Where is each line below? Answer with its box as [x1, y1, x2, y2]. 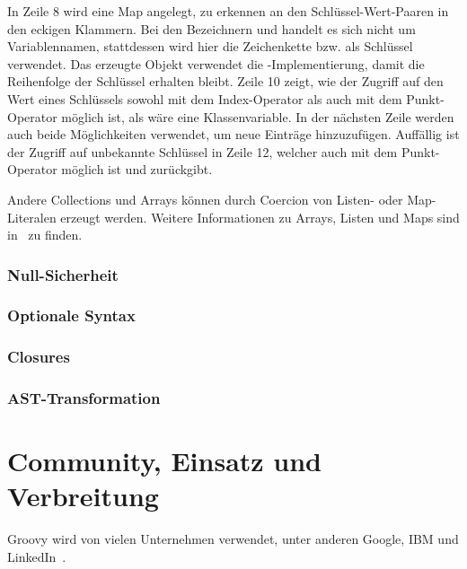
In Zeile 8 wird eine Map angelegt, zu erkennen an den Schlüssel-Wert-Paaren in [7, 2, 449, 20]
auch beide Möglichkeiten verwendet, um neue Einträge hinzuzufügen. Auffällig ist [7, 125, 460, 144]
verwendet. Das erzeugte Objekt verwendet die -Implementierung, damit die [7, 54, 425, 73]
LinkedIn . [7, 547, 66, 565]
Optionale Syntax [7, 304, 136, 327]
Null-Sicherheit [7, 263, 119, 285]
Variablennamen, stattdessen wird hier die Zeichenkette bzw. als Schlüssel [7, 37, 413, 56]
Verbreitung [7, 477, 159, 514]
